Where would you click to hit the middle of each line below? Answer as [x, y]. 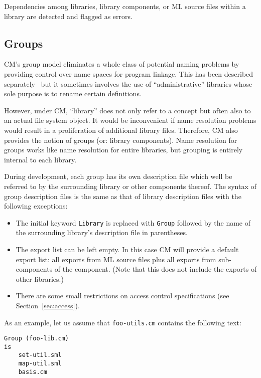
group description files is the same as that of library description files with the [123, 196]
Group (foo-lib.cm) [36, 339]
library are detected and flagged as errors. [68, 16]
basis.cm [33, 372]
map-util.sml [40, 364]
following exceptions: [36, 206]
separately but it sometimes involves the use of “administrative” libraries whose [128, 83]
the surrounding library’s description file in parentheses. [102, 232]
